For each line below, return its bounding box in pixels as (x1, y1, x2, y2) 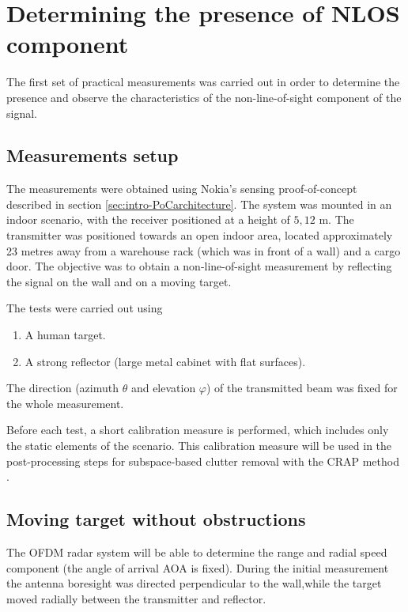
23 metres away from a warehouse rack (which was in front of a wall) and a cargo (6, 242, 401, 259)
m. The (319, 211, 354, 228)
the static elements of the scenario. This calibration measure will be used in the (6, 437, 392, 454)
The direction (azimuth (6, 380, 119, 396)
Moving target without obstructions (6, 507, 306, 531)
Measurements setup (6, 143, 179, 168)
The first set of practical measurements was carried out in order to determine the (6, 74, 400, 90)
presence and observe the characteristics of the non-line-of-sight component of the (6, 89, 402, 105)
